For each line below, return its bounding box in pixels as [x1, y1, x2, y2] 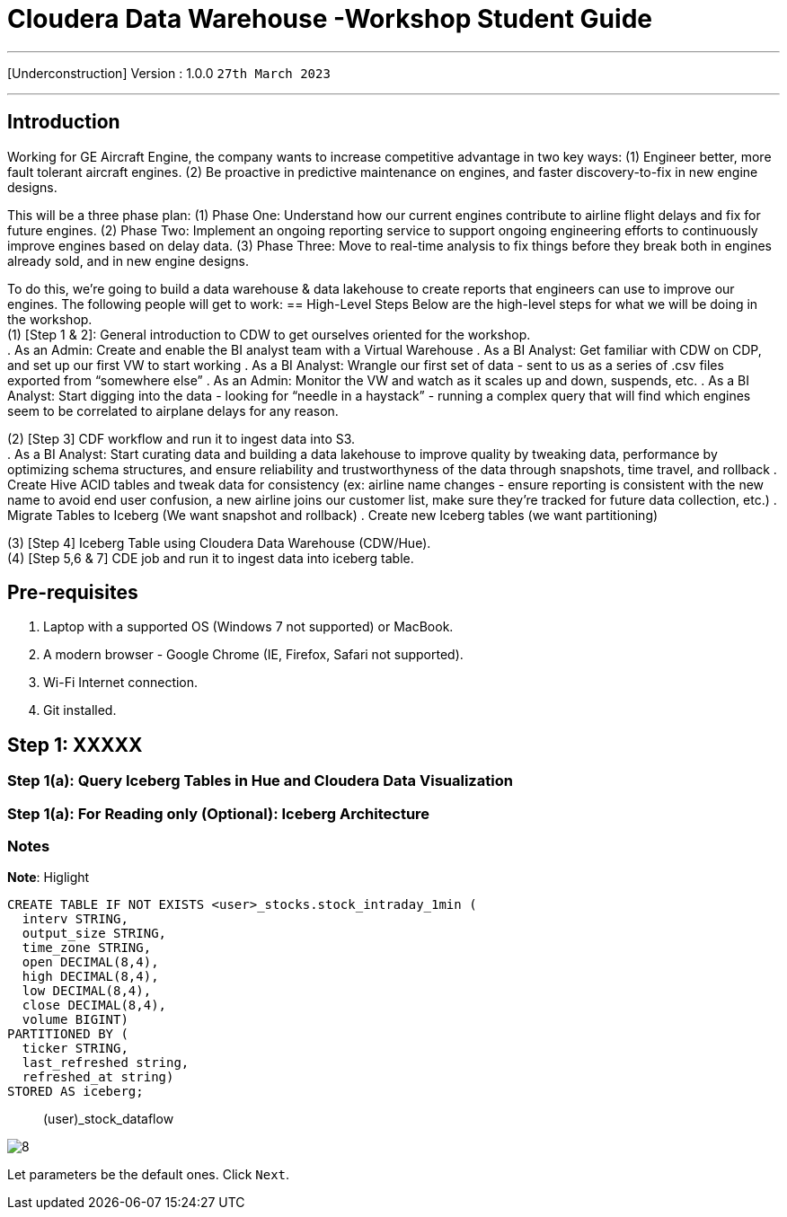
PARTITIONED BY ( [7, 1027, 128, 1042]
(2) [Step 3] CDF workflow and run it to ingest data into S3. [7, 430, 356, 446]
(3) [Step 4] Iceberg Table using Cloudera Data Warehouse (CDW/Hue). [7, 534, 431, 551]
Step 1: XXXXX [7, 733, 143, 756]
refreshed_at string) [22, 1070, 174, 1085]
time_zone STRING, [22, 940, 152, 956]
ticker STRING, [22, 1041, 128, 1056]
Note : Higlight [7, 869, 90, 886]
